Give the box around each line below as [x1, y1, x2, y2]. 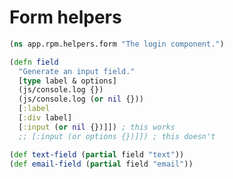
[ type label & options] [18, 76, 117, 86]
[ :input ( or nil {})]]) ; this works [18, 122, 176, 132]
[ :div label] [18, 113, 73, 123]
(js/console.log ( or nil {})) [18, 94, 144, 105]
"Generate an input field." [18, 66, 136, 76]
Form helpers [9, 6, 122, 29]
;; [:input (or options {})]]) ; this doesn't [18, 131, 216, 141]
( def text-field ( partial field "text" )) [9, 149, 185, 160]
